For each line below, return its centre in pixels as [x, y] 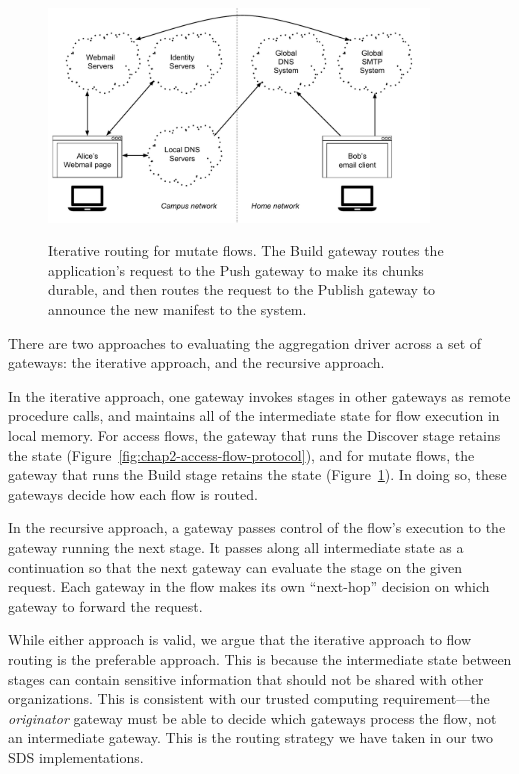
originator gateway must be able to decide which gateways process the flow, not [252, 717]
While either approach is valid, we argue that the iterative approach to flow [240, 639]
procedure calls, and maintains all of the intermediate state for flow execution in [254, 415]
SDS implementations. [76, 756]
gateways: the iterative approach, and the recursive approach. [196, 362]
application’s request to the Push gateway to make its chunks [236, 269]
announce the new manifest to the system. [177, 309]
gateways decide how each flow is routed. [133, 493]
